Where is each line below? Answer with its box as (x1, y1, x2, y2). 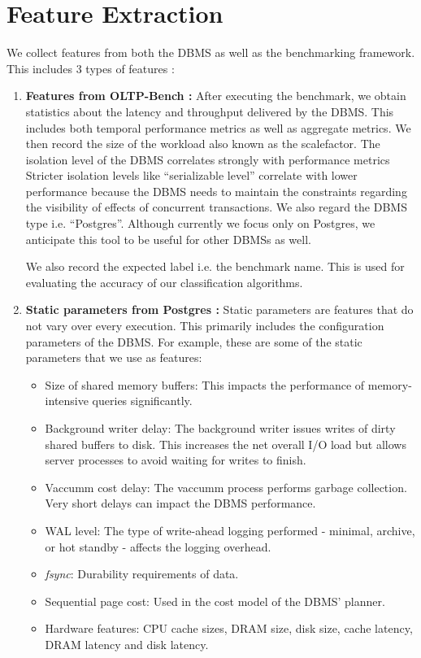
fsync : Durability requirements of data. (45, 565, 239, 582)
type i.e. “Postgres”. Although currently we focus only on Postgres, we (25, 215, 375, 232)
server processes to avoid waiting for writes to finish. (45, 451, 306, 468)
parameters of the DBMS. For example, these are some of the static (25, 333, 362, 350)
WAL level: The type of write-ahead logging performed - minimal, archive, (45, 521, 415, 538)
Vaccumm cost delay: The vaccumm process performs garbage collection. (45, 478, 407, 495)
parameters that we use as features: (25, 349, 202, 366)
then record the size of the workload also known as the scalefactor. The (25, 135, 380, 152)
